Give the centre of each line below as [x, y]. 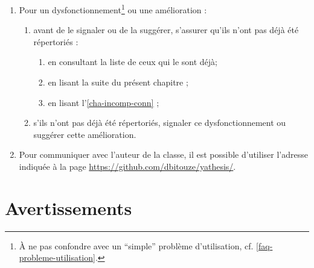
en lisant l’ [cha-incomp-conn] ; [104, 102]
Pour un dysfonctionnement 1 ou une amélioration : [113, 9]
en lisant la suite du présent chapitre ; [118, 82]
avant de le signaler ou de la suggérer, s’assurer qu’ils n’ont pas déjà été [166, 30]
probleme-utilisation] [57, 257]
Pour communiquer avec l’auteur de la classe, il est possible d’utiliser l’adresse [163, 154]
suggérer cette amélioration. [85, 134]
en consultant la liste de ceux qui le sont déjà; [133, 62]
